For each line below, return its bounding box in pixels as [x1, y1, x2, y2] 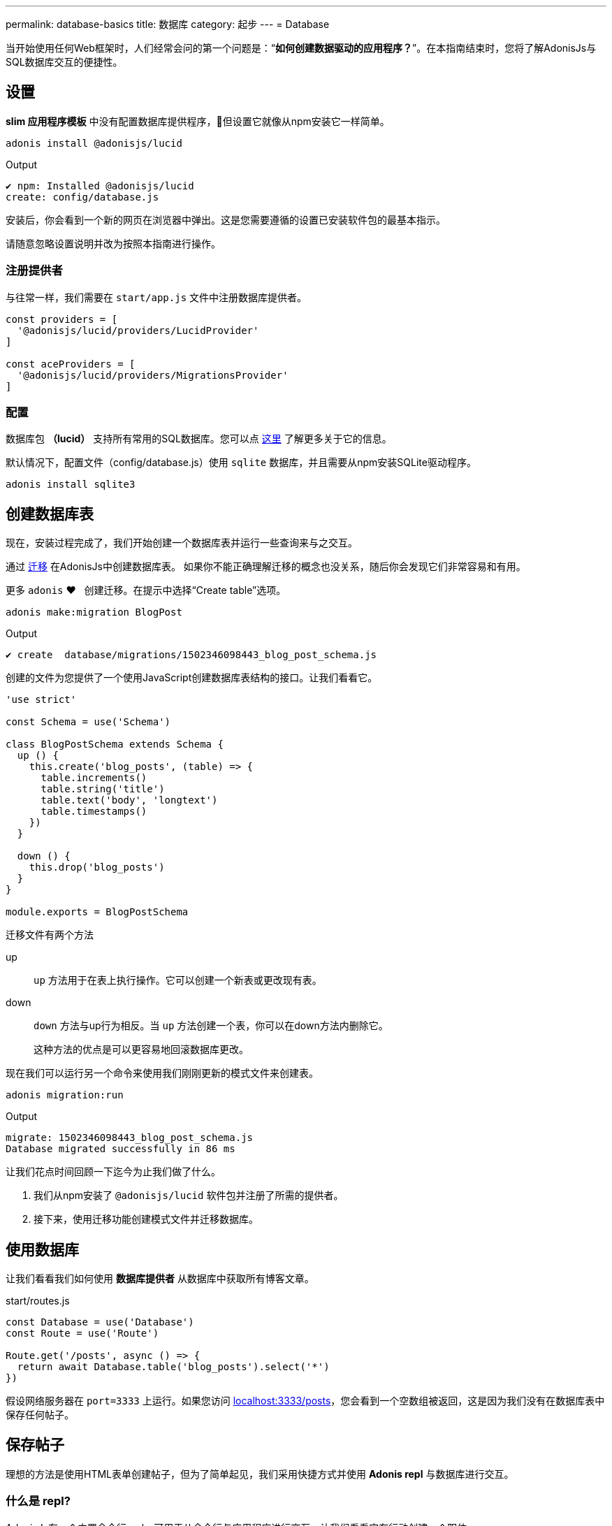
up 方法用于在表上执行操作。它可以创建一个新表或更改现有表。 [34, 974, 322, 987]
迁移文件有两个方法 [6, 929, 94, 941]
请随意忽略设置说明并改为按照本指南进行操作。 [6, 237, 221, 249]
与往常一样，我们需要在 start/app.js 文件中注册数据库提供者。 [6, 291, 307, 303]
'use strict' [6, 694, 77, 706]
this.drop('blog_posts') [29, 862, 165, 873]
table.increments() [41, 772, 147, 784]
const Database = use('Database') [6, 1316, 194, 1328]
